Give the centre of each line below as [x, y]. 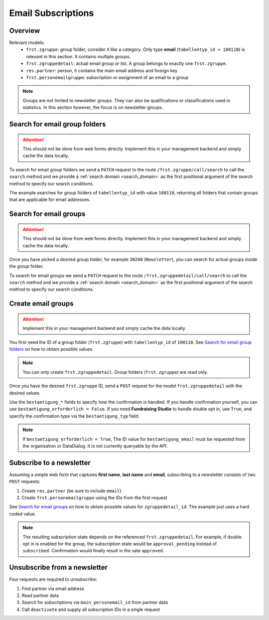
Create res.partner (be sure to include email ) [71, 490]
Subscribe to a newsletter [50, 463]
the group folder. [26, 266]
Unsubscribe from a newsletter [59, 567]
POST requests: [25, 481]
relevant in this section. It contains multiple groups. [78, 56]
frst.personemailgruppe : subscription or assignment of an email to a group [107, 78]
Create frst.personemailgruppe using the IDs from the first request [95, 498]
